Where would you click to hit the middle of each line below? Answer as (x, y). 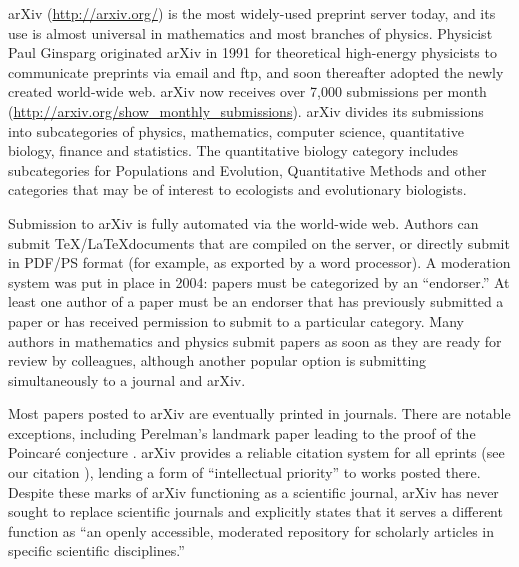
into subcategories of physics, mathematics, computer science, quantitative (236, 130)
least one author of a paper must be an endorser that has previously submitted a (256, 301)
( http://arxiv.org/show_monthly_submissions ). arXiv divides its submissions (246, 110)
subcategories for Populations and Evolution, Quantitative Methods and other (247, 169)
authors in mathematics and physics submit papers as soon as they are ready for (255, 340)
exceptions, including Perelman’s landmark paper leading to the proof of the (242, 432)
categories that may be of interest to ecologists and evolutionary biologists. (237, 189)
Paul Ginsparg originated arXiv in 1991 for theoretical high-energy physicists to (252, 52)
